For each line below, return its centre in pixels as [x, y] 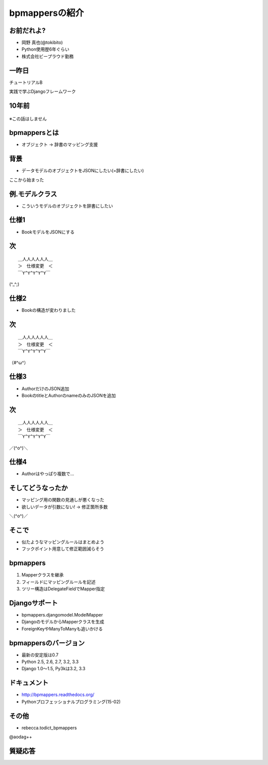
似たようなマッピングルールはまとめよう [63, 542]
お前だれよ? [27, 31]
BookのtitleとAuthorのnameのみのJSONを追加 [69, 395]
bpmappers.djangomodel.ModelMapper [62, 615]
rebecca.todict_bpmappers [49, 728]
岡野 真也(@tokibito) [42, 43]
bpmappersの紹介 [47, 13]
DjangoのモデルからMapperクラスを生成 [63, 622]
